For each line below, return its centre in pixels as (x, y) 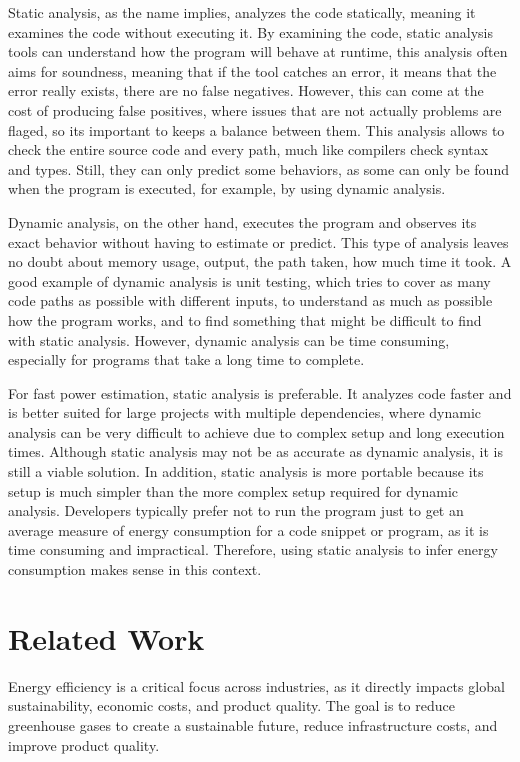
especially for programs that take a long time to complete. (186, 359)
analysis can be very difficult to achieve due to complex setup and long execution (256, 431)
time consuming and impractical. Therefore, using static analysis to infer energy (253, 549)
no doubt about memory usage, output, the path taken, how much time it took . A (260, 261)
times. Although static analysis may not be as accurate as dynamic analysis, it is (255, 451)
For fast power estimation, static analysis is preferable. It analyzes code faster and (260, 392)
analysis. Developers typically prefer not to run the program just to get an (236, 510)
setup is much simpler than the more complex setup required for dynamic (233, 490)
